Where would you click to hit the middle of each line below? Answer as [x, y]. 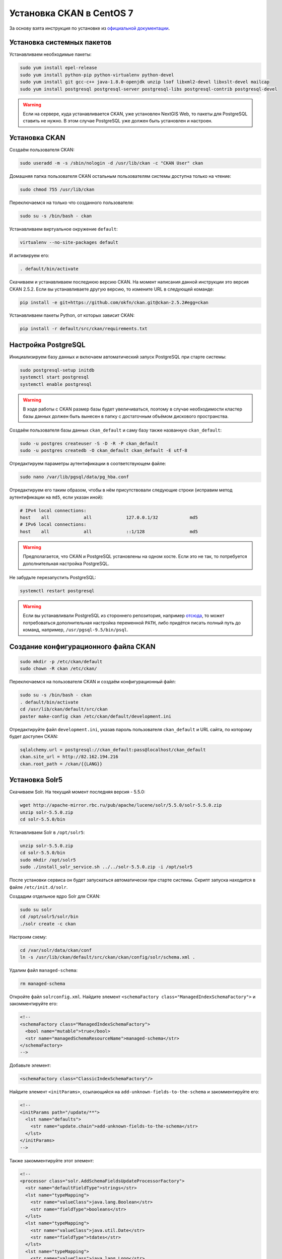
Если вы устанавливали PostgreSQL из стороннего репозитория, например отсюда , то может [124, 616]
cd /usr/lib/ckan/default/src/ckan [64, 709]
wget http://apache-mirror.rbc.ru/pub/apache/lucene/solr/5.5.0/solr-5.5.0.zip [121, 805]
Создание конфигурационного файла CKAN [82, 646]
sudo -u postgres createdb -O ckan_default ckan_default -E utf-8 [103, 450]
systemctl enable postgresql [56, 384]
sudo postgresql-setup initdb [57, 370]
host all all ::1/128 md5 [109, 532]
